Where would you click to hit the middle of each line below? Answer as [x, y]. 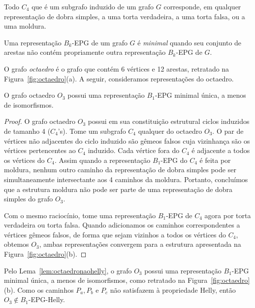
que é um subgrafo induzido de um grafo [93, 6]
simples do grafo [29, 199]
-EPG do [174, 160]
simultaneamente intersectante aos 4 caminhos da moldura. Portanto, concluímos [126, 179]
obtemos [16, 244]
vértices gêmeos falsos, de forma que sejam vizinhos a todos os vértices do [115, 234]
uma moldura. [25, 26]
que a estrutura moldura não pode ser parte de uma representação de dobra [118, 189]
